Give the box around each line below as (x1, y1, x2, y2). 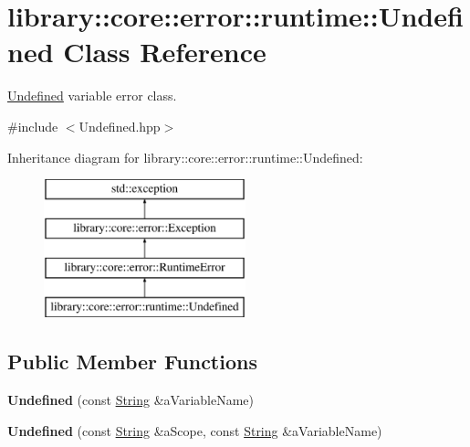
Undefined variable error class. (7, 86, 177, 105)
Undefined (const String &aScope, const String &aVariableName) (7, 420, 382, 440)
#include (7, 116, 58, 135)
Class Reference (63, 33, 266, 70)
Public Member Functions (7, 347, 257, 376)
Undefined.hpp (78, 116, 161, 135)
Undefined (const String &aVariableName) (7, 390, 255, 410)
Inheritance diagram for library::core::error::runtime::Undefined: (7, 147, 363, 166)
